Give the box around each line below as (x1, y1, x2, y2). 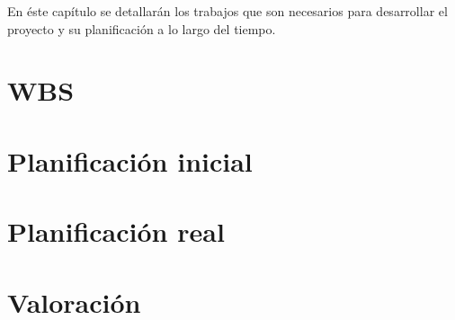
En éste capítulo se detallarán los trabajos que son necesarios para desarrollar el (7, 2, 448, 20)
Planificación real (7, 213, 225, 250)
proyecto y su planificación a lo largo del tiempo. (7, 19, 276, 38)
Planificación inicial (7, 142, 253, 179)
